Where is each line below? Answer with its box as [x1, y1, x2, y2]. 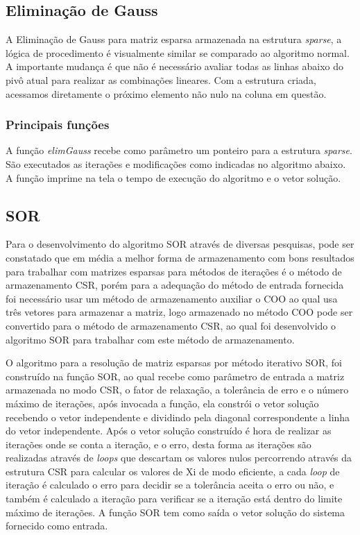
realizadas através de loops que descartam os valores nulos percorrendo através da [6, 450, 352, 465]
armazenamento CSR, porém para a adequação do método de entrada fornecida [6, 278, 344, 292]
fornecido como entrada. [6, 518, 108, 533]
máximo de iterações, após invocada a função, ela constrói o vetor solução [6, 396, 319, 410]
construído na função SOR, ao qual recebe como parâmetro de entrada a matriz [6, 368, 345, 383]
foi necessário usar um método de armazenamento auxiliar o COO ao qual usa [6, 291, 338, 305]
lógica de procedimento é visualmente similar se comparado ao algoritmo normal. [6, 45, 350, 60]
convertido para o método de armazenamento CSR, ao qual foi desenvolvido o [6, 318, 336, 332]
